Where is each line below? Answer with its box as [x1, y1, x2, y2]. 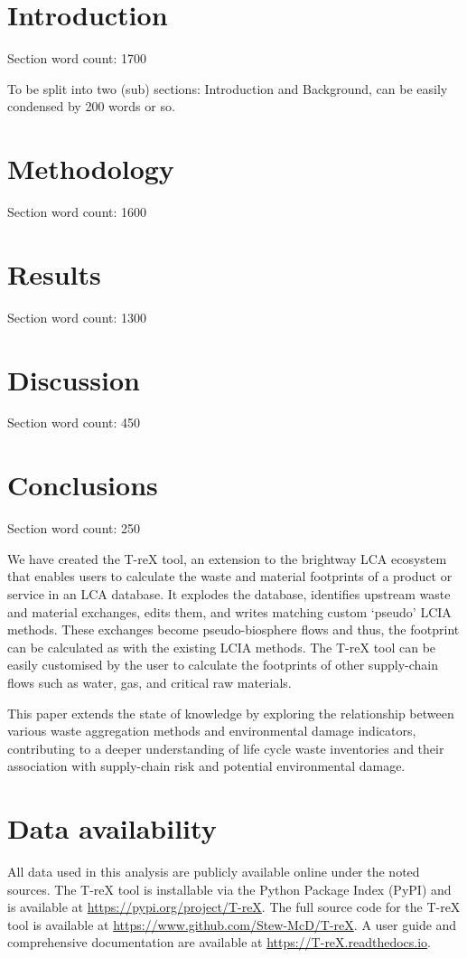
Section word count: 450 [7, 413, 141, 432]
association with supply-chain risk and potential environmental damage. [7, 756, 406, 775]
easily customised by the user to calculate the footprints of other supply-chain [7, 655, 438, 674]
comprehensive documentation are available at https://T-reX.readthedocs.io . [7, 933, 432, 952]
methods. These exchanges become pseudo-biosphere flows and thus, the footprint [7, 620, 460, 639]
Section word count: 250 [7, 519, 141, 538]
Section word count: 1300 [7, 307, 147, 326]
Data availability [7, 810, 217, 847]
